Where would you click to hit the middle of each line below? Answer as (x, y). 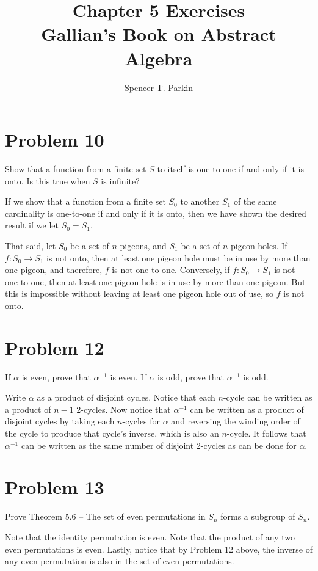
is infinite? (120, 180)
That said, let (31, 245)
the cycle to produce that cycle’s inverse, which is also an (112, 433)
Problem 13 (55, 487)
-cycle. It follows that (266, 433)
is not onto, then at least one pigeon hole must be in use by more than (179, 257)
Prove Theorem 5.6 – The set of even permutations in (105, 516)
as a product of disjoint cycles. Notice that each (126, 397)
